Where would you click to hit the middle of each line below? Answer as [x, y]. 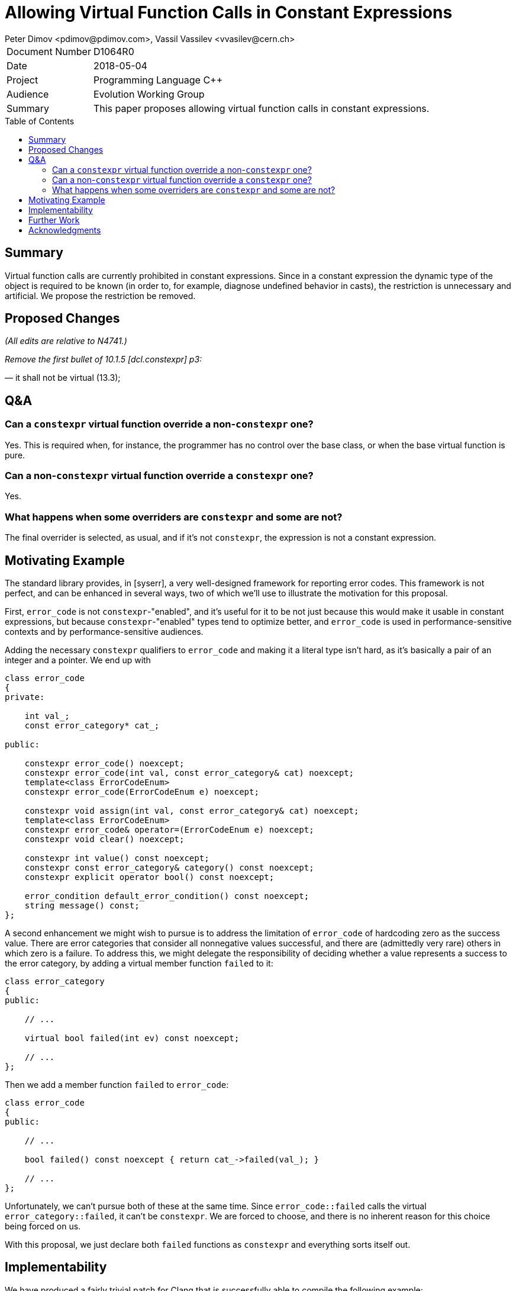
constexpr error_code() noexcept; [104, 763]
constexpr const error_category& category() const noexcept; [169, 868]
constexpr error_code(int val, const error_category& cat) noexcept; [189, 773]
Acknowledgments [65, 230]
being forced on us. [43, 1226]
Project [22, 80]
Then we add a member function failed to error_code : [117, 1085]
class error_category [55, 981]
